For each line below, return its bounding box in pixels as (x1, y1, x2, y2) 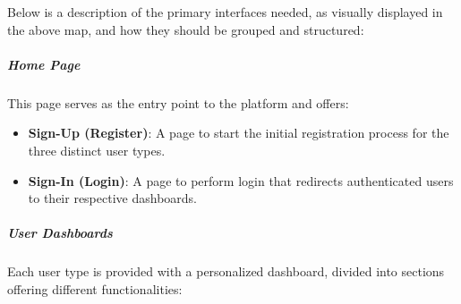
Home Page (7, 55, 81, 73)
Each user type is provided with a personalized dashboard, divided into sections (7, 262, 445, 281)
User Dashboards (7, 224, 113, 242)
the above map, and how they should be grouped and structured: (7, 20, 364, 38)
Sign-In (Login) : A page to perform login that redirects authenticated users (28, 171, 454, 190)
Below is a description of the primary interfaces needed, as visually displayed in (7, 3, 443, 21)
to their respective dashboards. (28, 189, 197, 207)
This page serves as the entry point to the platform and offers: (7, 93, 349, 112)
